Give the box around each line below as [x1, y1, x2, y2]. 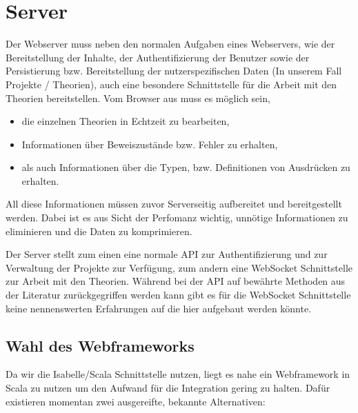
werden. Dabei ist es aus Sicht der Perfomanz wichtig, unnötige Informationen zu [6, 210, 348, 225]
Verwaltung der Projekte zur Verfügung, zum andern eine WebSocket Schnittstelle [6, 260, 352, 274]
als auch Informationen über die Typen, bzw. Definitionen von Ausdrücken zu [21, 160, 350, 174]
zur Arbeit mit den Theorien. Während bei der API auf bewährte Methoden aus [6, 274, 346, 288]
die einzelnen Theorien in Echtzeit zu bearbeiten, [21, 114, 230, 128]
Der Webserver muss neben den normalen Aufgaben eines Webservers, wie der [6, 37, 335, 51]
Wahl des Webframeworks [6, 334, 195, 356]
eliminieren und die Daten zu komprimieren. [6, 223, 192, 238]
